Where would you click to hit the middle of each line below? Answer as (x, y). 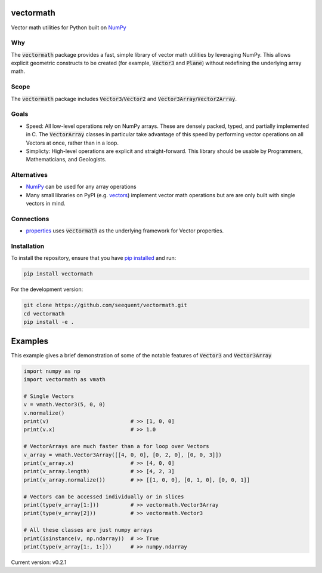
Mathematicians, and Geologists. (66, 160)
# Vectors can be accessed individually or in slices (104, 497)
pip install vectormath (58, 274)
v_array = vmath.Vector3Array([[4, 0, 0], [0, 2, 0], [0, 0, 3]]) (123, 455)
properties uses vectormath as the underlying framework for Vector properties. (125, 231)
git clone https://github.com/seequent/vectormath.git (105, 305)
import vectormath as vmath (64, 380)
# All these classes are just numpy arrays (88, 530)
